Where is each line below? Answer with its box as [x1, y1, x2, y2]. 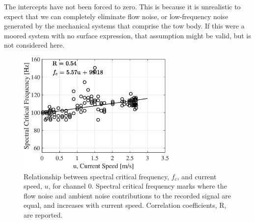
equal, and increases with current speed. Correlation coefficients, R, [24, 200, 227, 210]
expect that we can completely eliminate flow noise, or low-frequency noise [4, 11, 228, 21]
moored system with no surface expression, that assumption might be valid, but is [4, 30, 251, 40]
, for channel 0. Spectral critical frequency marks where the [48, 181, 227, 191]
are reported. [24, 209, 63, 220]
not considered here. [4, 40, 65, 50]
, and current [177, 171, 217, 181]
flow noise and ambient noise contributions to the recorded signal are [24, 190, 231, 200]
